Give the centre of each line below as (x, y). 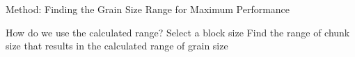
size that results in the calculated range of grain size (117, 46)
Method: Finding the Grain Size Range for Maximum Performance (148, 9)
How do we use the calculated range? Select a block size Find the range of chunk (178, 32)
